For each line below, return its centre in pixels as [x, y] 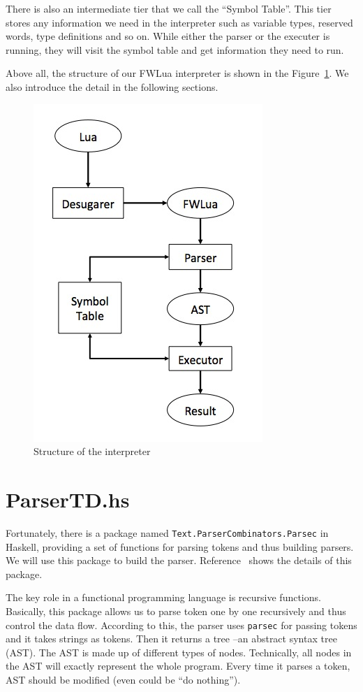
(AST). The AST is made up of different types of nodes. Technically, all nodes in [179, 652]
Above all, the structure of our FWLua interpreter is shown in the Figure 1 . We [177, 73]
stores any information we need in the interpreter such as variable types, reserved [179, 22]
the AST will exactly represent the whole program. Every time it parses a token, [178, 666]
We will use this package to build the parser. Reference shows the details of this [179, 560]
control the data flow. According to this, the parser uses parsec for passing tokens [181, 625]
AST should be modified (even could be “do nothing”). [123, 679]
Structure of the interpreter [92, 451]
